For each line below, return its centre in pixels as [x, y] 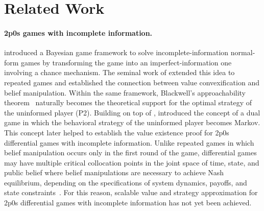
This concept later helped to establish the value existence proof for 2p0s [117, 132]
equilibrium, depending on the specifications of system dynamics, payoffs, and [126, 182]
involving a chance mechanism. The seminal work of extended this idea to [119, 72]
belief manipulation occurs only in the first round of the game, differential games [130, 153]
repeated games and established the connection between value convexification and [132, 82]
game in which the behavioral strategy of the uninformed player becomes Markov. [132, 122]
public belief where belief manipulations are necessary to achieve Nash [114, 172]
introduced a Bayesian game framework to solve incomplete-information [116, 52]
